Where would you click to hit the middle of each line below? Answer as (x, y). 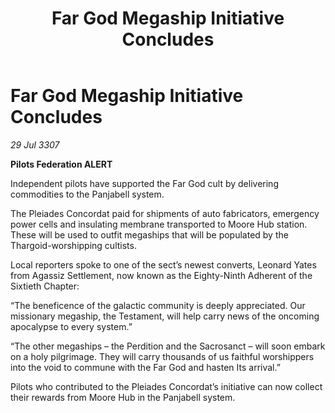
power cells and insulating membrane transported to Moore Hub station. (159, 224)
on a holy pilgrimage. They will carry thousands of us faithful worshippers (162, 356)
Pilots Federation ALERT (61, 164)
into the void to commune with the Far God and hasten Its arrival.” (145, 367)
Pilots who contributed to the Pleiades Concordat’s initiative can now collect (166, 386)
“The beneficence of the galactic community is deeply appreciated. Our (158, 305)
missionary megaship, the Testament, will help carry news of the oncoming (165, 316)
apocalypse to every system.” (71, 326)
